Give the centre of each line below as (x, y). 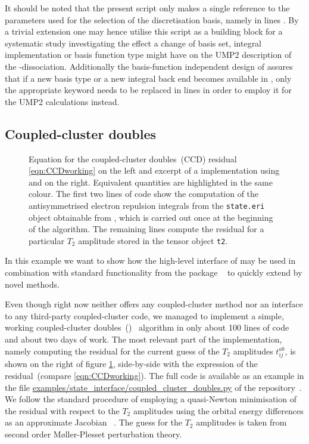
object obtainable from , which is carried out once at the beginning (151, 217)
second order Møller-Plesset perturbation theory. (93, 434)
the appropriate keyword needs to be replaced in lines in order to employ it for (148, 90)
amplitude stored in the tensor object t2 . (153, 240)
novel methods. (32, 284)
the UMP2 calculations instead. (62, 101)
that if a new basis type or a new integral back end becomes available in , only (148, 78)
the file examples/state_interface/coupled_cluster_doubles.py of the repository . (153, 387)
